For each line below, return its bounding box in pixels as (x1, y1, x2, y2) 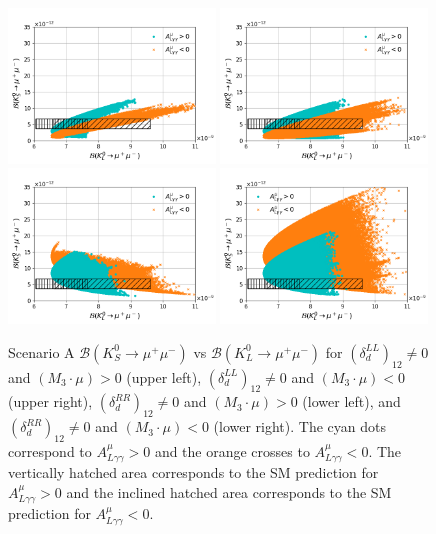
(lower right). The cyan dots (213, 416, 386, 437)
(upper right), (8, 391, 93, 412)
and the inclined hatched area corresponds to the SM (66, 482, 392, 503)
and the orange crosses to (154, 441, 310, 461)
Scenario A (8, 341, 75, 362)
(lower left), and (302, 391, 401, 412)
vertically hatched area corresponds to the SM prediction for (8, 462, 379, 483)
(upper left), (126, 366, 202, 387)
